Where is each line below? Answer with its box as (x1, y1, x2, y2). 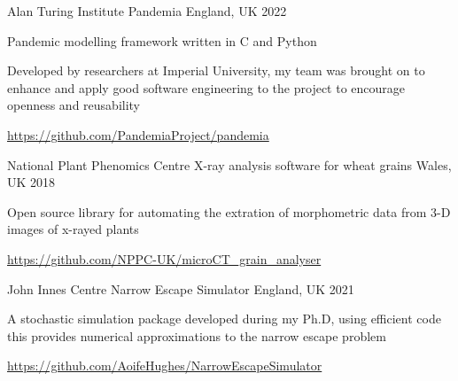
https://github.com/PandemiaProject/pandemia (7, 125, 269, 144)
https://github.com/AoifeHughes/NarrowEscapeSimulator (7, 356, 322, 375)
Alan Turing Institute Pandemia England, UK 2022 (7, 2, 287, 19)
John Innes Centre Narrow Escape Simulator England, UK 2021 (7, 279, 354, 298)
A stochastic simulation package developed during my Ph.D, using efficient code (7, 309, 441, 328)
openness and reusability (7, 96, 141, 114)
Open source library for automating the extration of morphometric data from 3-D (7, 202, 451, 221)
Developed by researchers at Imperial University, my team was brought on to (7, 61, 425, 80)
